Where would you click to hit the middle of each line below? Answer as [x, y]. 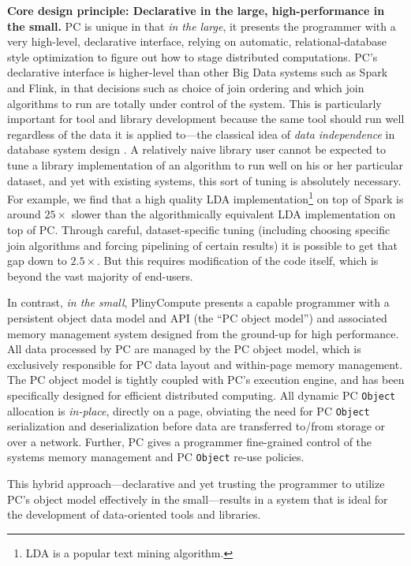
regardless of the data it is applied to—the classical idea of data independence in [201, 134]
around [24, 214]
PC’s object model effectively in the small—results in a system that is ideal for [198, 499]
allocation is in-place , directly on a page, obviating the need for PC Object [189, 410]
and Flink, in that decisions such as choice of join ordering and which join [186, 87]
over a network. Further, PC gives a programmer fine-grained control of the [190, 441]
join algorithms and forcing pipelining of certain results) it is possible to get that [202, 245]
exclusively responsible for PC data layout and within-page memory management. [205, 364]
